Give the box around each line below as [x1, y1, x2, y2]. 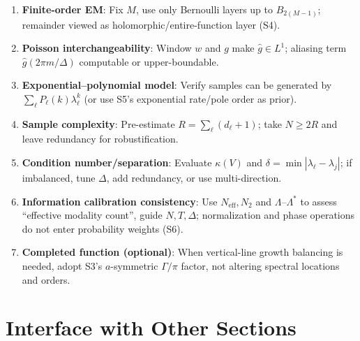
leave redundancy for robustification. [22, 131, 179, 146]
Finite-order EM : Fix [22, 2, 123, 16]
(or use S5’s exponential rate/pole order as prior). [84, 91, 297, 106]
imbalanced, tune [22, 170, 96, 185]
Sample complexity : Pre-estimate [22, 116, 175, 131]
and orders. [22, 272, 70, 286]
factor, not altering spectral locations [181, 259, 340, 273]
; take [257, 116, 282, 131]
